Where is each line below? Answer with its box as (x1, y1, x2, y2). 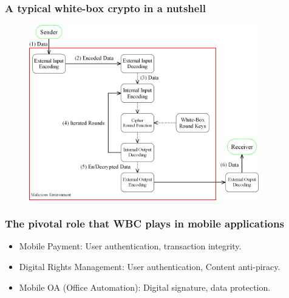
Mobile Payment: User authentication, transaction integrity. (19, 240, 242, 252)
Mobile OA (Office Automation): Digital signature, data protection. (19, 280, 271, 293)
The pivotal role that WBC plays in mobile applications (5, 216, 284, 231)
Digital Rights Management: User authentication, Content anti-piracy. (19, 260, 280, 272)
